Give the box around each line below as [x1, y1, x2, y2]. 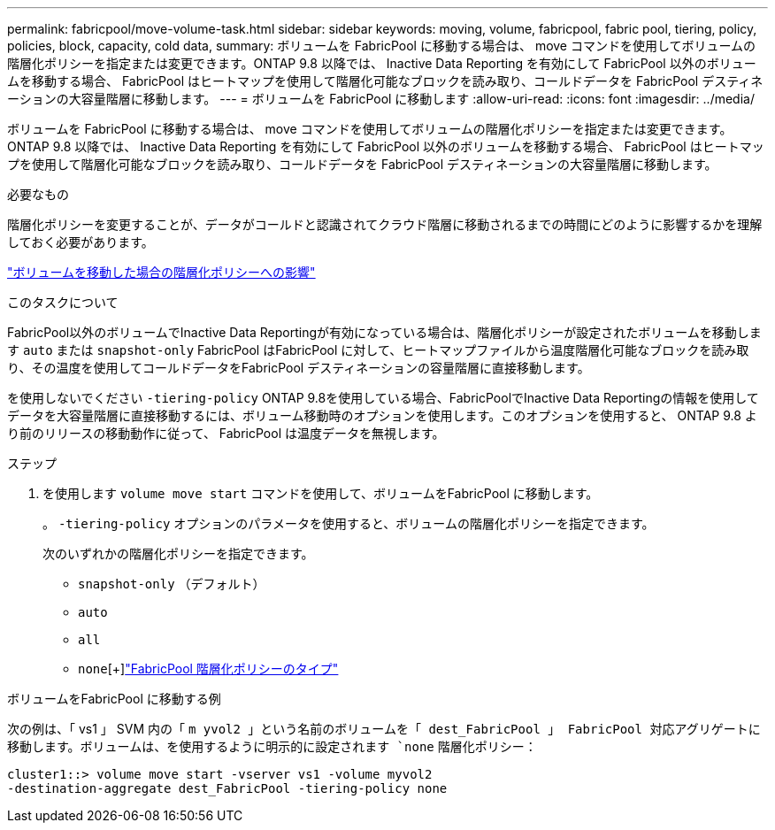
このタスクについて [7, 295, 119, 310]
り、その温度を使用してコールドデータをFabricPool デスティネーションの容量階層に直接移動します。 [7, 360, 590, 375]
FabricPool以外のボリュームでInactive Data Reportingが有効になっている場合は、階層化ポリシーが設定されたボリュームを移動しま [7, 325, 762, 340]
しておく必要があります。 [7, 234, 154, 250]
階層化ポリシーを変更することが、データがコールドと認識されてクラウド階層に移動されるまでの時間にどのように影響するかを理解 [7, 217, 763, 232]
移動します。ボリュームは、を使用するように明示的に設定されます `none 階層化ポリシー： [7, 739, 537, 754]
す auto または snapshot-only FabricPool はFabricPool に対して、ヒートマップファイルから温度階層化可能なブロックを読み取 [7, 342, 749, 357]
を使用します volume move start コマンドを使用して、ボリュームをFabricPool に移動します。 [42, 486, 599, 501]
